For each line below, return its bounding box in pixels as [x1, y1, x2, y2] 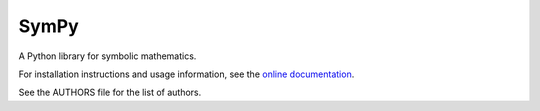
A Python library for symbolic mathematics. [18, 50, 197, 62]
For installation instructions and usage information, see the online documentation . [18, 68, 355, 80]
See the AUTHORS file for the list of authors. [18, 86, 202, 99]
